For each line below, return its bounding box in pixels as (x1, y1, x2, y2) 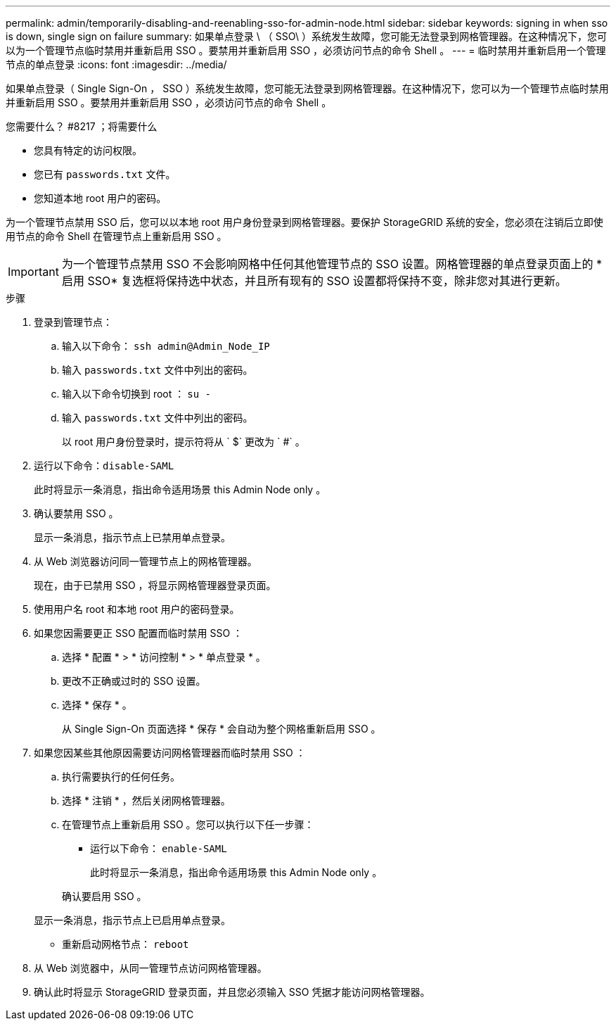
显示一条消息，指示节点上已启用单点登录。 (34, 914, 231, 926)
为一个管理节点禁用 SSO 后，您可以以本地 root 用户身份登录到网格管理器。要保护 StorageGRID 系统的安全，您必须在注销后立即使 (6, 216, 603, 228)
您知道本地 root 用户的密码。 (34, 192, 167, 204)
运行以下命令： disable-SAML (34, 460, 174, 471)
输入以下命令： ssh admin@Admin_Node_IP (62, 340, 270, 352)
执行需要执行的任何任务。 (62, 771, 180, 783)
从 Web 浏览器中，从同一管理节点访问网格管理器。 (34, 962, 267, 974)
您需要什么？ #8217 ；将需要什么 (6, 120, 158, 132)
